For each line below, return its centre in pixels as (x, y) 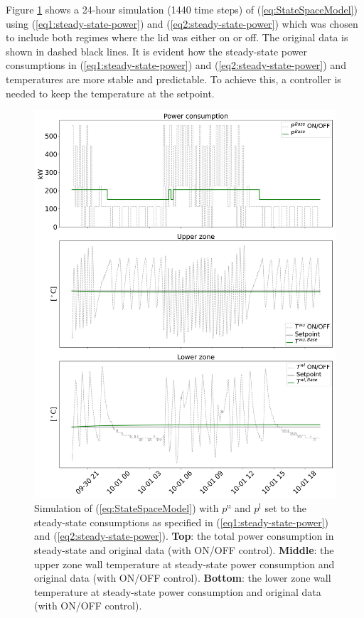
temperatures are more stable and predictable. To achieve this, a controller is (173, 79)
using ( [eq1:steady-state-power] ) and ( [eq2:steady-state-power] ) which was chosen (182, 23)
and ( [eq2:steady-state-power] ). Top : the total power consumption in (184, 536)
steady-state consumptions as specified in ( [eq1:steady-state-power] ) (182, 522)
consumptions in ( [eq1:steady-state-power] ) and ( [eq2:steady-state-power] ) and (176, 65)
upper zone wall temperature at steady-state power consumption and (184, 564)
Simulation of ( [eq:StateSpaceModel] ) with (127, 508)
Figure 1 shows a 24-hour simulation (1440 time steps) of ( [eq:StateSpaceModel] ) (182, 9)
